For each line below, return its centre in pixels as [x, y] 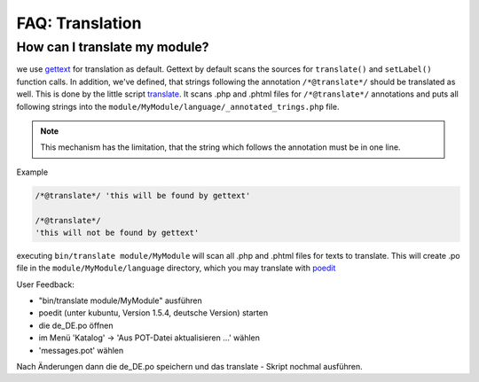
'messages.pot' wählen [81, 350]
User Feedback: [46, 285]
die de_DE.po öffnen [76, 325]
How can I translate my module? [113, 47]
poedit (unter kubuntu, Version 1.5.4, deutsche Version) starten [153, 313]
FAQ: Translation [79, 23]
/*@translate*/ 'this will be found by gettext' [143, 195]
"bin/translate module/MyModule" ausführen [121, 300]
